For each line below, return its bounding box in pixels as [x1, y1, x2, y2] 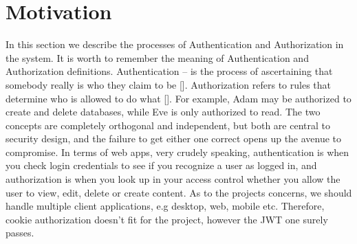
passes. [6, 225, 34, 240]
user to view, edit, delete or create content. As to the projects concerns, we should [6, 185, 352, 199]
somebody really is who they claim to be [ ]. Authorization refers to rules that [6, 77, 332, 91]
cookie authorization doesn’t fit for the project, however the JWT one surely [6, 212, 328, 226]
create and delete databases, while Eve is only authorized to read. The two [6, 104, 321, 119]
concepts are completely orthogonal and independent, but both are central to [6, 118, 330, 132]
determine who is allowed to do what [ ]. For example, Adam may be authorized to [6, 91, 351, 105]
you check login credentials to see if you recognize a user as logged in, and [6, 158, 317, 173]
